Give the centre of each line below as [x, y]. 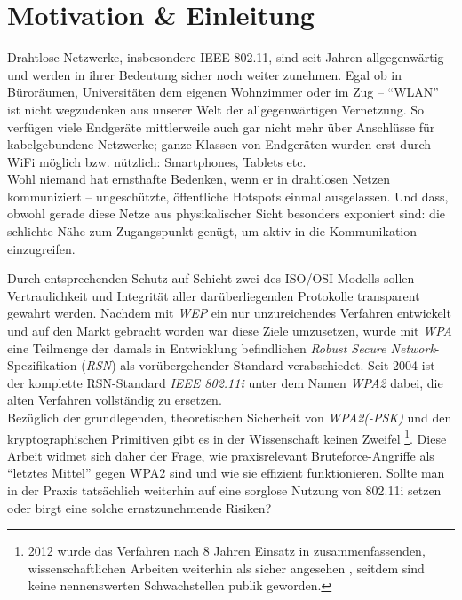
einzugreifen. [41, 248]
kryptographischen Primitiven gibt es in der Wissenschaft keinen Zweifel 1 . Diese [227, 437]
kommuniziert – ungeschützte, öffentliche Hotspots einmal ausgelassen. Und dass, [228, 196]
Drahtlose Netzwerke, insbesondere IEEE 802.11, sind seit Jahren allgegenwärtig [226, 57]
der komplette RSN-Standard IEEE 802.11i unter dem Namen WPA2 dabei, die [225, 382]
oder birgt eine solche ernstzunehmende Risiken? [139, 507]
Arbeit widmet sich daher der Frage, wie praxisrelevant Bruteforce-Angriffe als [221, 455]
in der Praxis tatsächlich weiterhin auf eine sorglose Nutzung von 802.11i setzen [224, 490]
